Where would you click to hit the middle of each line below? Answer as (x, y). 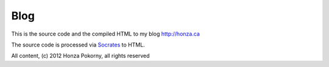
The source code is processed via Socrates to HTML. (78, 45)
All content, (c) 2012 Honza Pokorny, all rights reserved (80, 56)
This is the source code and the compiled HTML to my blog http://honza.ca (106, 34)
